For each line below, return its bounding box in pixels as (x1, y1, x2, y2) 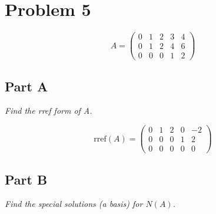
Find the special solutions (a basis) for (5, 197, 143, 210)
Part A (5, 77, 48, 95)
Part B (5, 170, 48, 188)
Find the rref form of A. (5, 104, 92, 117)
